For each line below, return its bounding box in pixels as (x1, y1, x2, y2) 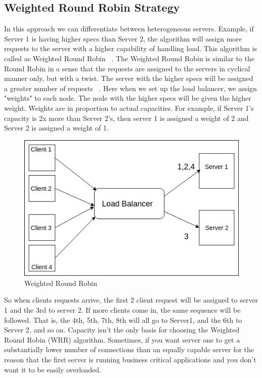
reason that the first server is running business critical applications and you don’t (4, 354, 256, 365)
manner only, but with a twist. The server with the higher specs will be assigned (4, 73, 253, 83)
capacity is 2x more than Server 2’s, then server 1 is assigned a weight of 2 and (4, 112, 249, 123)
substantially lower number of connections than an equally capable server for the (4, 344, 254, 355)
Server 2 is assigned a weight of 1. (4, 122, 109, 133)
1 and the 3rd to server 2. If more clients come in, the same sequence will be (4, 305, 241, 315)
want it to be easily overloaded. (4, 364, 101, 374)
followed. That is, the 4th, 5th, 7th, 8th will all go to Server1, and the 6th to (4, 314, 242, 325)
